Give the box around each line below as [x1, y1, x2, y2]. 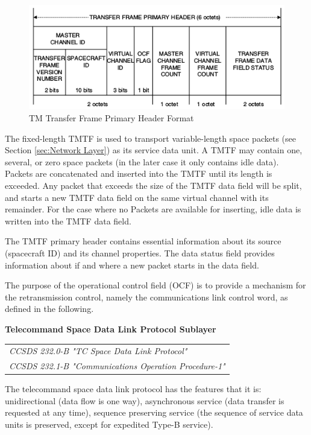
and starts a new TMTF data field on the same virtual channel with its [5, 191, 269, 203]
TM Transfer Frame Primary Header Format [29, 112, 194, 124]
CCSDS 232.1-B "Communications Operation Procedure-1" [9, 360, 225, 372]
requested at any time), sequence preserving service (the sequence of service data [5, 406, 303, 419]
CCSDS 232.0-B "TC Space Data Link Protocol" [9, 345, 187, 357]
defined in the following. [5, 302, 94, 315]
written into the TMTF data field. [5, 214, 131, 227]
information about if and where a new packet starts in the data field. [5, 258, 259, 271]
